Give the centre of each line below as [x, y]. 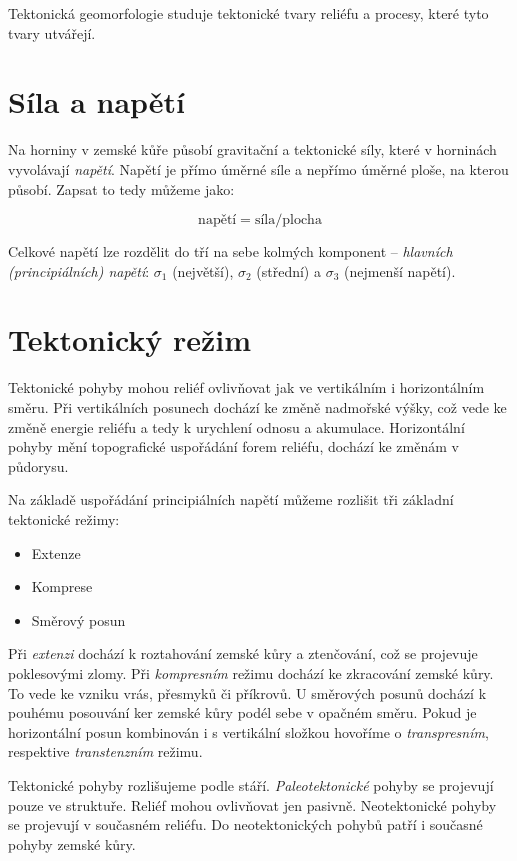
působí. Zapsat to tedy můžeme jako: [121, 188]
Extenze [56, 552]
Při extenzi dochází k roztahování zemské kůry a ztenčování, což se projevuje [243, 653]
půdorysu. [38, 465]
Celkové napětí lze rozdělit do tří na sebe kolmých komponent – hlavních [230, 251]
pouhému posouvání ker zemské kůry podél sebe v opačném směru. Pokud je [242, 712]
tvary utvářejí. [52, 32]
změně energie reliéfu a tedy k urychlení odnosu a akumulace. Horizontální [236, 426]
